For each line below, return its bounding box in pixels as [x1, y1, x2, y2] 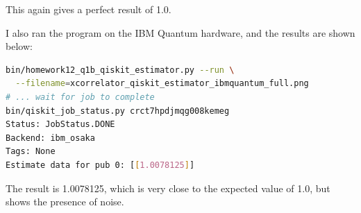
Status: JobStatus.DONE [6, 119, 115, 130]
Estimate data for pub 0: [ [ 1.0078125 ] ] [6, 160, 195, 170]
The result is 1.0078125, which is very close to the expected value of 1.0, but [6, 180, 330, 195]
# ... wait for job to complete [6, 92, 155, 102]
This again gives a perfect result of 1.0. [6, 2, 171, 16]
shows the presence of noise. [6, 194, 124, 209]
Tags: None [6, 146, 56, 157]
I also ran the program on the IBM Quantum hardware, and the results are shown [6, 25, 355, 40]
